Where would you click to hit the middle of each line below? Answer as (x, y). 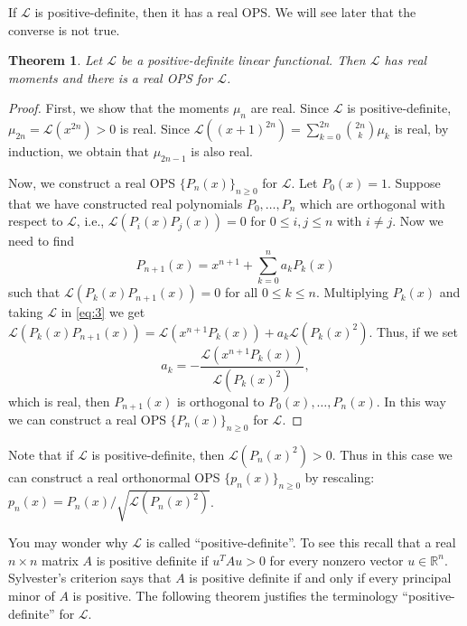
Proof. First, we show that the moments (119, 108)
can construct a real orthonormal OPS (114, 477)
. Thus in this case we (392, 454)
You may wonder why (68, 542)
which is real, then (59, 401)
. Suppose (414, 182)
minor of (32, 595)
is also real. (222, 151)
